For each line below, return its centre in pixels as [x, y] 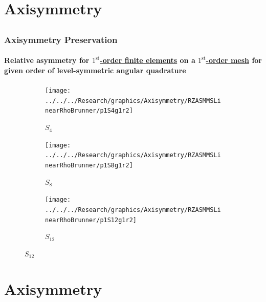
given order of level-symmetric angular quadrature [95, 70]
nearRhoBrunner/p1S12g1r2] [91, 220]
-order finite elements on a [148, 60]
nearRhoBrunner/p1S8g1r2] [89, 165]
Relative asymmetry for [47, 60]
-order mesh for [234, 60]
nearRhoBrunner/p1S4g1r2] [89, 111]
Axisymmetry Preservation [61, 39]
